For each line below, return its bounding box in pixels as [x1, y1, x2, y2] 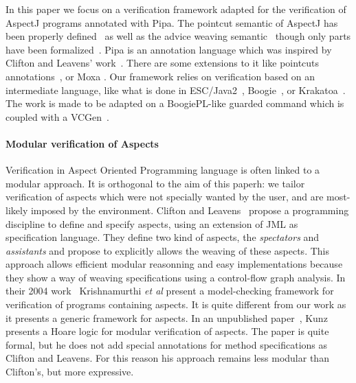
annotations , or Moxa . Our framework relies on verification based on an [5, 69, 315, 83]
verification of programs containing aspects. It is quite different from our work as [5, 297, 346, 312]
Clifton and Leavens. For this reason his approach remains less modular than [5, 351, 329, 365]
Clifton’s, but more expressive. [5, 364, 134, 379]
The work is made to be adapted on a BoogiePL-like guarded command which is [5, 96, 344, 111]
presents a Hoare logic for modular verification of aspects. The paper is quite [5, 324, 329, 338]
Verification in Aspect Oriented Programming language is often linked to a [5, 163, 320, 177]
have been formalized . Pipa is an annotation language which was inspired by [5, 42, 332, 56]
